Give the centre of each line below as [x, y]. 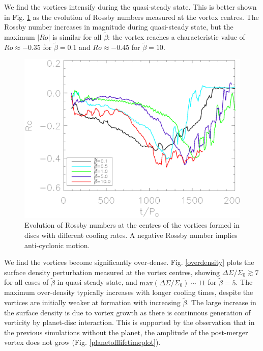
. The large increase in [222, 302]
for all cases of [26, 282]
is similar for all [77, 37]
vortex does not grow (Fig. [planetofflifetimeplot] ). [82, 342]
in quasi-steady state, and [97, 282]
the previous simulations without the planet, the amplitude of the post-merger [126, 332]
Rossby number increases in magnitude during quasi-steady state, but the [119, 27]
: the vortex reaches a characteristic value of [177, 37]
